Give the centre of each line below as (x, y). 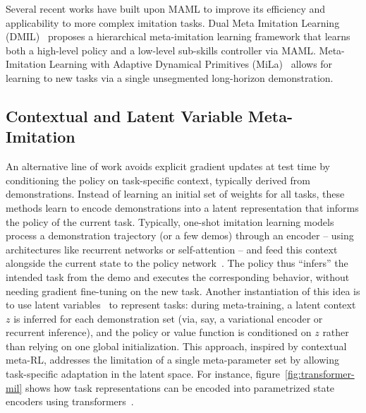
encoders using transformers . (70, 401)
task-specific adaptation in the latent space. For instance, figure (143, 374)
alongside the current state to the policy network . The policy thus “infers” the (177, 263)
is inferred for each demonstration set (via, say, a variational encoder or (168, 318)
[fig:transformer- (320, 374)
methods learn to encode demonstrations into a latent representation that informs (182, 207)
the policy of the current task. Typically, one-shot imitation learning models (170, 221)
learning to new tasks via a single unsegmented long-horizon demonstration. (170, 77)
